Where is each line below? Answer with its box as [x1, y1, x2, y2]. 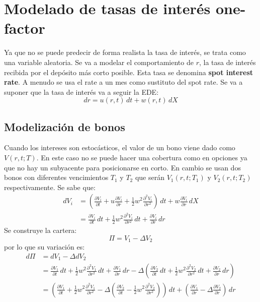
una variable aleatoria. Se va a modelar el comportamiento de [4, 56, 194, 67]
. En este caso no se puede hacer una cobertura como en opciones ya [36, 152, 247, 163]
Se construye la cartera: [4, 225, 77, 235]
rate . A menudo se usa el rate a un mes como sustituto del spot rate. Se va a [4, 77, 243, 87]
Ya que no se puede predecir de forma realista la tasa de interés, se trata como [4, 47, 246, 57]
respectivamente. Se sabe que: [4, 182, 96, 192]
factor [4, 18, 45, 38]
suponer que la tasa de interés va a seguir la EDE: [4, 86, 159, 97]
